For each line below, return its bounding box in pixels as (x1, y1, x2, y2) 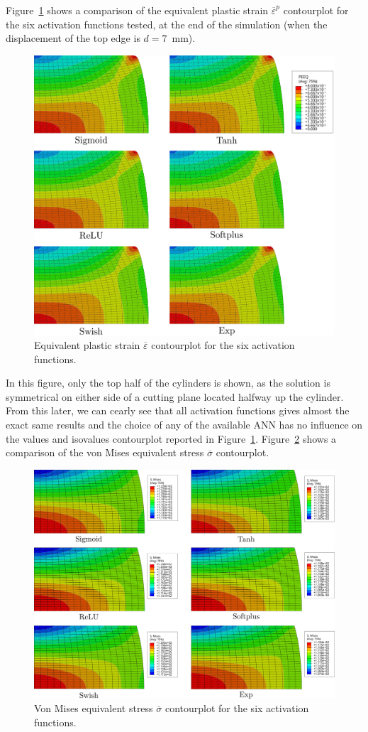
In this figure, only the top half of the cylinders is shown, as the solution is (6, 375, 330, 390)
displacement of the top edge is (6, 31, 140, 45)
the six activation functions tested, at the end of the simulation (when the (6, 16, 328, 31)
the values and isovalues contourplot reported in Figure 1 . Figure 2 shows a (6, 431, 337, 446)
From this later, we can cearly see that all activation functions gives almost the (6, 403, 350, 418)
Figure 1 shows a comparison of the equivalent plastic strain (6, 3, 269, 17)
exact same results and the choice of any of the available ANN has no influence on (6, 417, 363, 432)
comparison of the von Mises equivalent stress (6, 445, 204, 460)
